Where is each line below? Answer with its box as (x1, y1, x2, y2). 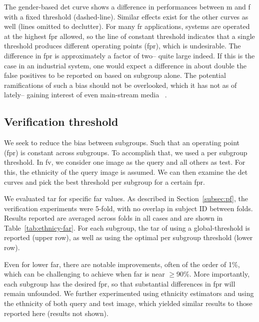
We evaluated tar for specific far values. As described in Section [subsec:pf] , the (4, 193, 248, 204)
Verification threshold (4, 114, 118, 129)
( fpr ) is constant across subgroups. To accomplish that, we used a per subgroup (4, 147, 247, 157)
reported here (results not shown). (4, 308, 108, 318)
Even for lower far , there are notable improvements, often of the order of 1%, (4, 259, 240, 269)
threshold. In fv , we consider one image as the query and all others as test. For (4, 157, 245, 167)
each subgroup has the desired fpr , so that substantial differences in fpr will (4, 278, 235, 289)
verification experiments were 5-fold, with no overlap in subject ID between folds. (4, 203, 253, 213)
